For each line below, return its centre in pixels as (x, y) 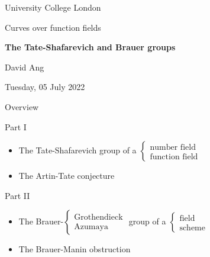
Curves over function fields (53, 27)
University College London (53, 7)
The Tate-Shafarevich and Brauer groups (90, 47)
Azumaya (91, 227)
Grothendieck (98, 218)
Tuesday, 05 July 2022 (45, 87)
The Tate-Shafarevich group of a (77, 150)
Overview (22, 106)
